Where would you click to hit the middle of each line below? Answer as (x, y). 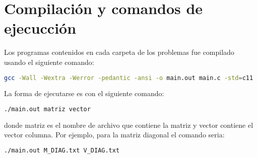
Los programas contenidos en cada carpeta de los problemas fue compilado (119, 52)
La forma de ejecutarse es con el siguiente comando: (84, 93)
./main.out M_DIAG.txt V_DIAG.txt (62, 151)
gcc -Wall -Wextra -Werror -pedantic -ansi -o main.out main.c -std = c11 (129, 78)
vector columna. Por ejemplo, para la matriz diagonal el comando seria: (114, 135)
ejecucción (40, 28)
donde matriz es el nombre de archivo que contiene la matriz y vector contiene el (129, 125)
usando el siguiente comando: (49, 62)
